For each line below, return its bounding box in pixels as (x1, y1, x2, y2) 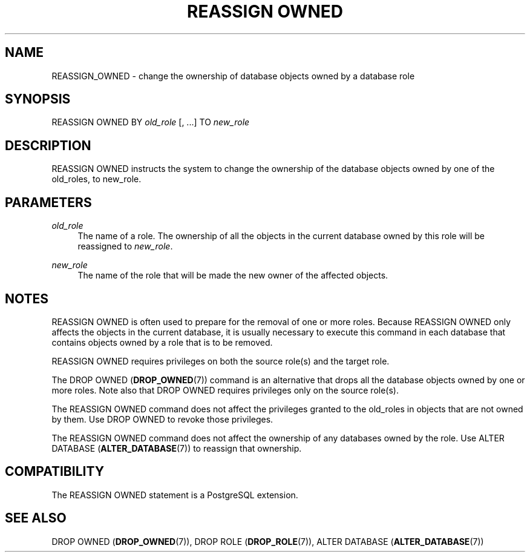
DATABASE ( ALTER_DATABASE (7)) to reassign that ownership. (51, 443, 302, 453)
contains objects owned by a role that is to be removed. (51, 337, 273, 348)
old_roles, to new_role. (51, 174, 142, 185)
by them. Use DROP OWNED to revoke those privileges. (51, 414, 273, 424)
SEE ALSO (5, 510, 67, 526)
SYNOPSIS (5, 91, 71, 107)
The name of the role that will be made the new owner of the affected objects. (77, 270, 388, 281)
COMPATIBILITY (5, 464, 104, 480)
